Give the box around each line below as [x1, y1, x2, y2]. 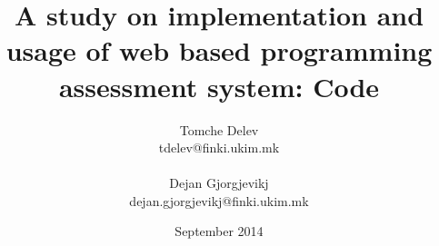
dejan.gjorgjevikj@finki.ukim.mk [129, 191, 309, 210]
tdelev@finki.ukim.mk [158, 138, 280, 157]
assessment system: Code [58, 67, 380, 104]
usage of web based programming [5, 32, 433, 69]
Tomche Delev [179, 120, 259, 139]
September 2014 [175, 221, 264, 241]
